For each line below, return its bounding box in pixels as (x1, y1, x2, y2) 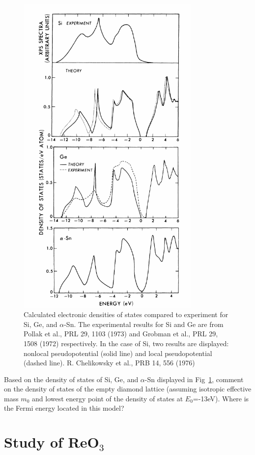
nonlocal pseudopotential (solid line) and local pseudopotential (24, 348, 212, 358)
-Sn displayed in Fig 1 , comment (144, 374, 244, 384)
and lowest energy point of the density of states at (32, 393, 183, 403)
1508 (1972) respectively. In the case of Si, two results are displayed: (24, 338, 229, 348)
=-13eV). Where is (193, 393, 249, 403)
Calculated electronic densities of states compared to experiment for (24, 309, 228, 320)
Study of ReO (4, 432, 99, 452)
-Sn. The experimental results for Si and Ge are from (64, 319, 224, 329)
